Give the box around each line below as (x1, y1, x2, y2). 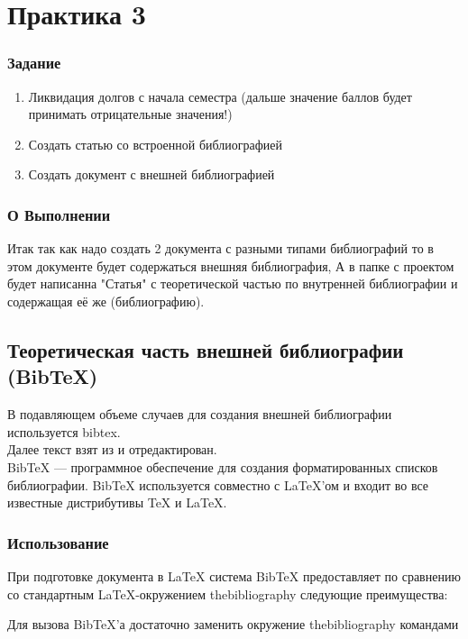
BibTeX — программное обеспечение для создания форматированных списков (7, 457, 438, 476)
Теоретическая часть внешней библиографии (7, 335, 404, 363)
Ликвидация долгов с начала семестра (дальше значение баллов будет (28, 87, 412, 105)
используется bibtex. (7, 422, 121, 441)
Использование (7, 531, 109, 553)
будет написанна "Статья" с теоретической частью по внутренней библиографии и (7, 274, 458, 293)
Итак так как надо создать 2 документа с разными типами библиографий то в (7, 239, 434, 258)
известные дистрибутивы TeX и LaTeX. (7, 493, 227, 512)
